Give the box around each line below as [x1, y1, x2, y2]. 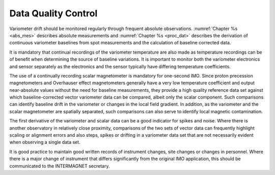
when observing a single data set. [9, 139, 81, 145]
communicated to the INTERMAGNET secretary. [9, 163, 110, 169]
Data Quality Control [9, 8, 98, 19]
